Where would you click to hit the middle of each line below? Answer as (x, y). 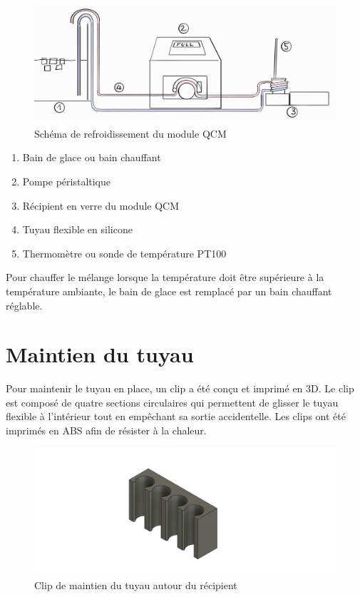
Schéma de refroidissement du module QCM (130, 133)
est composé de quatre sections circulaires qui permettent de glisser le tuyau (172, 402)
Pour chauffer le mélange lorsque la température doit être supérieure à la (165, 277)
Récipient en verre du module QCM (101, 205)
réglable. (24, 305)
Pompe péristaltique (67, 181)
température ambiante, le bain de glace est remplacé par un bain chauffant (169, 291)
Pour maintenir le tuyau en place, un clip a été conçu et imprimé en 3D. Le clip (180, 388)
